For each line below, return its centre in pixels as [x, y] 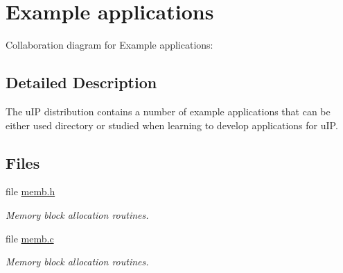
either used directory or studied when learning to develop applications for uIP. [172, 125]
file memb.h [30, 191]
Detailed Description [81, 82]
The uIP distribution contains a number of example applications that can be [168, 111]
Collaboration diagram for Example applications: [109, 45]
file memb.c [30, 238]
